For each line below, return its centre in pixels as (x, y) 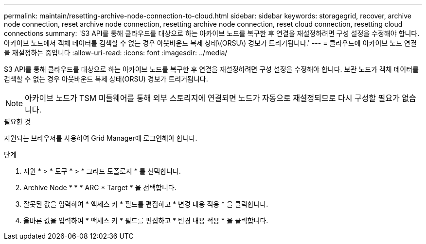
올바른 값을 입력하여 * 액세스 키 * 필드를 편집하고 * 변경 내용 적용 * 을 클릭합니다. (146, 220)
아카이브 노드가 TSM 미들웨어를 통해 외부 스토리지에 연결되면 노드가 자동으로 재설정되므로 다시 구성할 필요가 (212, 98)
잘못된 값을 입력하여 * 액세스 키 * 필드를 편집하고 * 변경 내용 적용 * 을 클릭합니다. (146, 204)
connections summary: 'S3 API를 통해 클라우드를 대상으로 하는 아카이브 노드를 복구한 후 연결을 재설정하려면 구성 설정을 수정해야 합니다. (212, 33)
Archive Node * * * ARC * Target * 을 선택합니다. (100, 187)
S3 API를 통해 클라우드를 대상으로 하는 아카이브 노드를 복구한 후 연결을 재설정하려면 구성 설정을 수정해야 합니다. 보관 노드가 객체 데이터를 (211, 69)
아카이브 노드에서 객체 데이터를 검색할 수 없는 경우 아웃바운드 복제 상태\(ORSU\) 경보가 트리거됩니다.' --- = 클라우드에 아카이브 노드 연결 (210, 43)
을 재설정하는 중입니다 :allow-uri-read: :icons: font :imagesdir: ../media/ (116, 53)
